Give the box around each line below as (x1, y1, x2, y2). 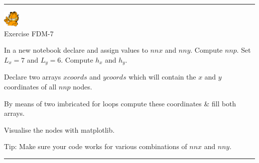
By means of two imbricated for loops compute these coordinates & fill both (4, 98, 236, 108)
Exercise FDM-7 (4, 28, 54, 38)
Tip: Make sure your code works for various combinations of (4, 141, 187, 152)
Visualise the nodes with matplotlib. (4, 124, 115, 135)
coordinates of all (4, 81, 57, 92)
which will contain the (129, 72, 196, 82)
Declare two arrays (4, 72, 61, 82)
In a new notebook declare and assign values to (4, 45, 148, 55)
